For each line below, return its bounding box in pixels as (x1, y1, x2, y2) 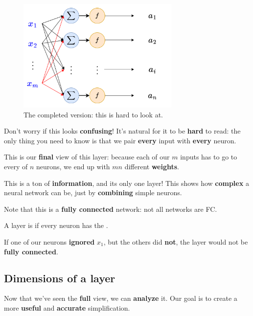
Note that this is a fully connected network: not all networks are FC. (4, 203, 217, 214)
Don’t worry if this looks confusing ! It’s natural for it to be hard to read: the (4, 126, 241, 136)
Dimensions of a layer (4, 270, 115, 285)
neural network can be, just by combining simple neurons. (4, 187, 182, 198)
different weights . (124, 161, 180, 171)
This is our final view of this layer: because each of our (4, 152, 170, 162)
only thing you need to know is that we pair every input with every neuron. (4, 135, 236, 145)
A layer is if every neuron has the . (4, 220, 108, 230)
